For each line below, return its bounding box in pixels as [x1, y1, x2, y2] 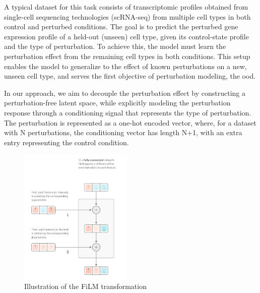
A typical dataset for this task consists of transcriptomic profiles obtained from [4, 2, 248, 12]
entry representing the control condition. [4, 137, 129, 147]
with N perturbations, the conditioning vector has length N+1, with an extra [4, 127, 242, 138]
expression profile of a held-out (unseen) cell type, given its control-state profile [4, 31, 249, 41]
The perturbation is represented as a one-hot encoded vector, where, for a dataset [4, 117, 256, 128]
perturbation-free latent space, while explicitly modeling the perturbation [4, 97, 231, 108]
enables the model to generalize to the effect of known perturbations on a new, [4, 61, 247, 71]
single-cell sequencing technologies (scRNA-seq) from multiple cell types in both [4, 11, 251, 22]
